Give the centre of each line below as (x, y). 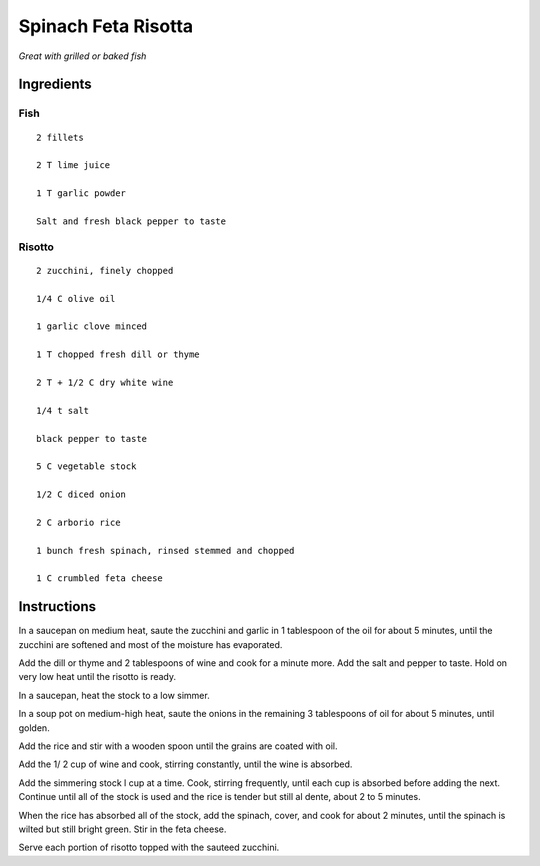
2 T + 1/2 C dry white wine (105, 382)
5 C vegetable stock (86, 466)
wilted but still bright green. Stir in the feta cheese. (122, 829)
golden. (34, 727)
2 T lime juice (73, 165)
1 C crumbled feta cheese (100, 578)
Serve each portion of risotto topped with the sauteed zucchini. (149, 847)
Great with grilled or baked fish (82, 56)
